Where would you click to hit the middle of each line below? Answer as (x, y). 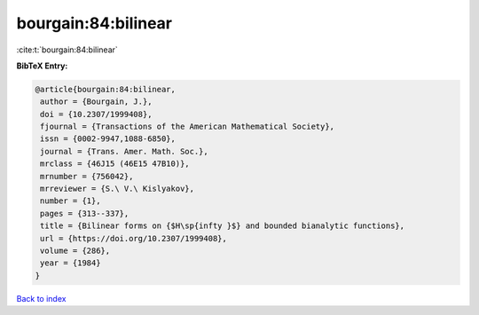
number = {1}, (71, 201)
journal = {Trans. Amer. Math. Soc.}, (124, 151)
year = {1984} (71, 263)
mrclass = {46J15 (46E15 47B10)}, (115, 164)
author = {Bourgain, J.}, (96, 102)
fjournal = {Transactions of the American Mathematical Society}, (188, 127)
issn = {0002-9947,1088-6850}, (108, 139)
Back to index (41, 298)
